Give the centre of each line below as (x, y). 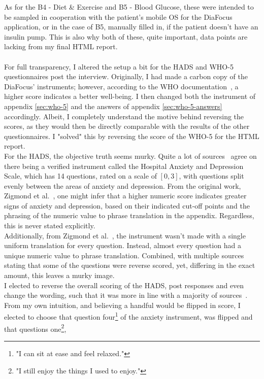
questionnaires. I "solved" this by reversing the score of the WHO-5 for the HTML (132, 136)
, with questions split (211, 176)
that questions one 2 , (35, 328)
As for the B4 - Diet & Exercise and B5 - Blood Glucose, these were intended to (129, 7)
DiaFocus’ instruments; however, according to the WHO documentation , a (121, 86)
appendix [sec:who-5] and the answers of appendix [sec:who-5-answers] (113, 106)
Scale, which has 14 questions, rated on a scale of (80, 176)
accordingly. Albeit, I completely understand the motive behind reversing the (124, 116)
